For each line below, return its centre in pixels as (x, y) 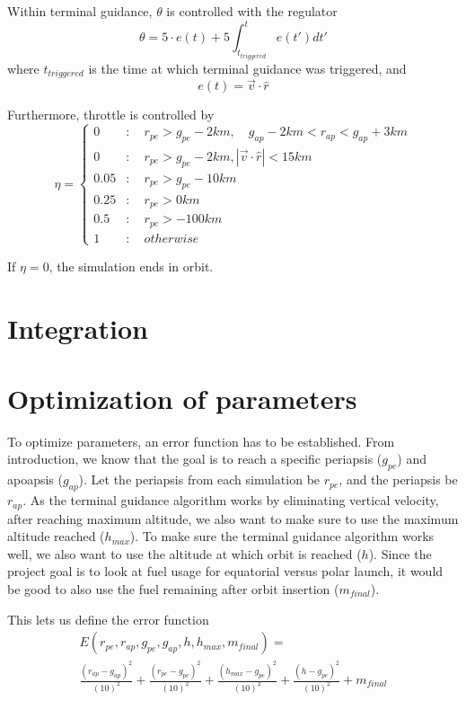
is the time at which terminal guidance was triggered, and (247, 68)
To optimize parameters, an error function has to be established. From (201, 441)
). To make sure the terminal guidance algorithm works (282, 536)
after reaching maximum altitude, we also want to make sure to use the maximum (233, 518)
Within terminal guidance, (80, 11)
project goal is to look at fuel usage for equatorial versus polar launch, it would (225, 571)
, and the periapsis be (398, 479)
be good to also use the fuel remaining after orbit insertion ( (173, 588)
